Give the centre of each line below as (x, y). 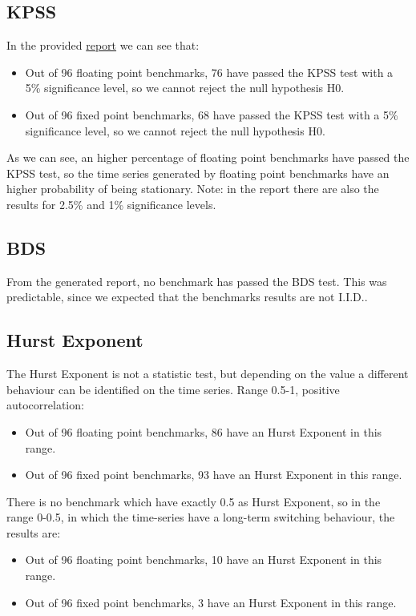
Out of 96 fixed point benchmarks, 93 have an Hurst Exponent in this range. (214, 475)
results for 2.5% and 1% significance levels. (111, 204)
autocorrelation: (45, 405)
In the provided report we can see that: (103, 45)
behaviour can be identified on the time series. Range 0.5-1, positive (173, 389)
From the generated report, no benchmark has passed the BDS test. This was (197, 281)
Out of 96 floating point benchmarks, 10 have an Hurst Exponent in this (204, 560)
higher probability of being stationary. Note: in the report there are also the (193, 189)
